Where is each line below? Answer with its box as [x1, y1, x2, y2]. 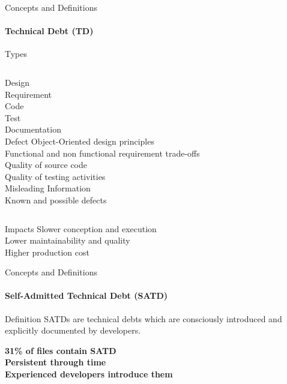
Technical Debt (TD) [5, 25, 94, 37]
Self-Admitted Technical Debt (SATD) [5, 289, 168, 302]
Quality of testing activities [5, 170, 106, 182]
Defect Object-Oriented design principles [5, 134, 154, 147]
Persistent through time [5, 356, 106, 368]
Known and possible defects [5, 193, 107, 206]
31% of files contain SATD [5, 344, 116, 356]
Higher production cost [5, 245, 89, 258]
